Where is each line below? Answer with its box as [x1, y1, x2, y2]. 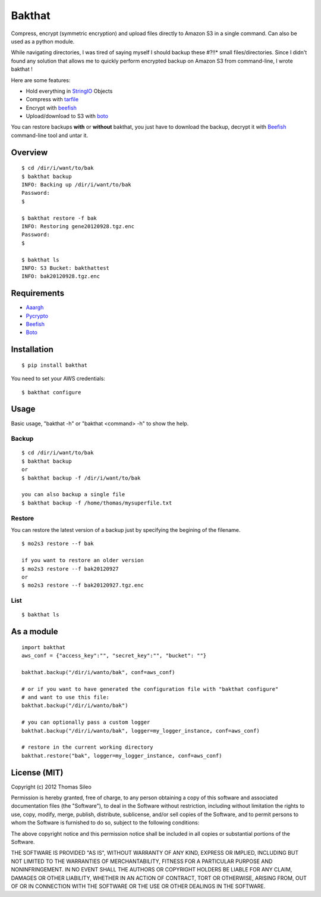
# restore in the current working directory [21, 744, 154, 750]
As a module [11, 627, 58, 637]
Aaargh [26, 304, 44, 311]
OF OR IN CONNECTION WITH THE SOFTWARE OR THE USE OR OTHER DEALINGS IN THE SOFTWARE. [11, 882, 266, 890]
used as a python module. [11, 38, 75, 45]
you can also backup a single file [21, 491, 125, 498]
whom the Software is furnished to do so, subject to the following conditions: [11, 819, 200, 826]
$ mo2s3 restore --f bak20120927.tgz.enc [21, 582, 144, 589]
